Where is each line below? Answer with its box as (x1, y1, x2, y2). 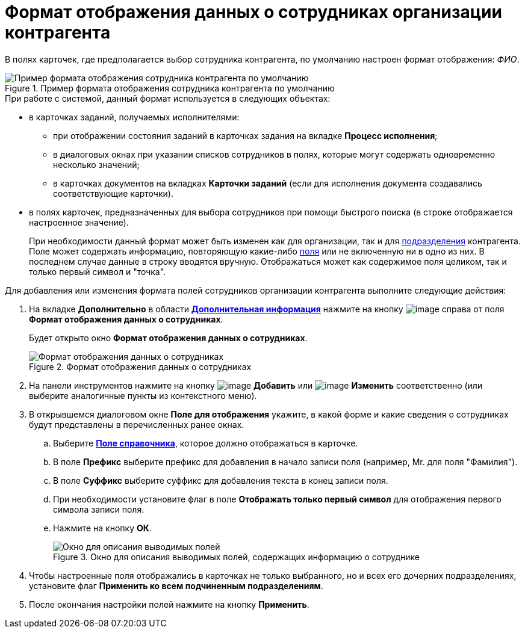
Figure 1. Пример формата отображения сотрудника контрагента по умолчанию (5, 82, 335, 93)
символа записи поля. (53, 504, 144, 514)
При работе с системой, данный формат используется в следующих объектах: (5, 93, 331, 103)
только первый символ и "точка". (29, 266, 166, 277)
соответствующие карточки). (53, 188, 173, 199)
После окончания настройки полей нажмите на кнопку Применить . (29, 599, 309, 610)
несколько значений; (53, 159, 140, 170)
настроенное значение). (29, 217, 129, 227)
